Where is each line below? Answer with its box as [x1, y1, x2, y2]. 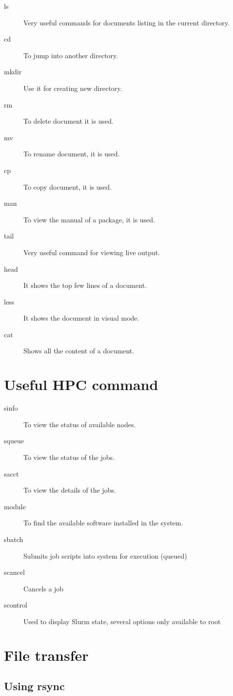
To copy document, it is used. [23, 181, 112, 192]
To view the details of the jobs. [23, 485, 116, 495]
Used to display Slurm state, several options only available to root [23, 616, 221, 626]
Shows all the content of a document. [23, 346, 135, 356]
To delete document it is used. [23, 116, 114, 126]
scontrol [4, 600, 27, 610]
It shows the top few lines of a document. [23, 280, 147, 290]
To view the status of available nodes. [23, 419, 136, 429]
